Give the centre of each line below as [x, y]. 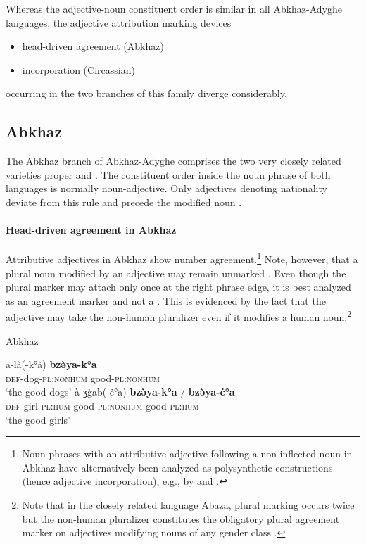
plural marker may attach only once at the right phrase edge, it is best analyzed [178, 287]
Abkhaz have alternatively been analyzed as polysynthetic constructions [177, 467]
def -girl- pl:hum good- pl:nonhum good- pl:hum [102, 405]
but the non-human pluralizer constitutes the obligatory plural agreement [181, 518]
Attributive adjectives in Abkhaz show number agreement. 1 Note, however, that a [182, 258]
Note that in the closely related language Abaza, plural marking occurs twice [188, 504]
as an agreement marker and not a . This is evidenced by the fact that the [166, 300]
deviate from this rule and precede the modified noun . [124, 202]
